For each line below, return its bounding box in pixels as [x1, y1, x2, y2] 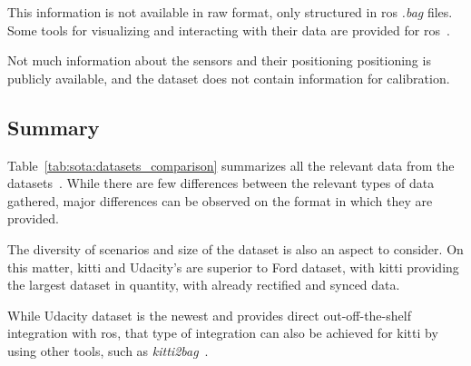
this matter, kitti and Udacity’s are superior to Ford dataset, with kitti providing [7, 257, 459, 276]
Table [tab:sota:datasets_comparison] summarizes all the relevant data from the [7, 155, 455, 174]
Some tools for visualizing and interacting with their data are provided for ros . [7, 20, 450, 39]
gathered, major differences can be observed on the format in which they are [7, 191, 433, 210]
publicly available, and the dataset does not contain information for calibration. [7, 68, 450, 87]
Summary [7, 113, 100, 141]
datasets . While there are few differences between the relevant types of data [7, 173, 435, 193]
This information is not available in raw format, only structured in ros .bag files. [7, 3, 453, 21]
